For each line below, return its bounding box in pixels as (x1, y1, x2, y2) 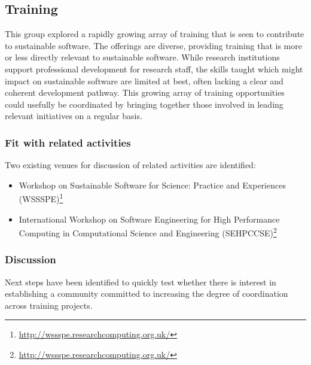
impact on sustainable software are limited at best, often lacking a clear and (5, 74, 283, 87)
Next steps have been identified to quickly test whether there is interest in (5, 275, 276, 288)
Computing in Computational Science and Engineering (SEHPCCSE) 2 (19, 225, 277, 239)
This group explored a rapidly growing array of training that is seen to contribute (5, 28, 304, 40)
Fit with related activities (5, 135, 131, 150)
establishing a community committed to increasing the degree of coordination (5, 287, 288, 300)
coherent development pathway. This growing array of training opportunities (5, 86, 285, 99)
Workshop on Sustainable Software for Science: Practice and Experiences (19, 178, 286, 191)
